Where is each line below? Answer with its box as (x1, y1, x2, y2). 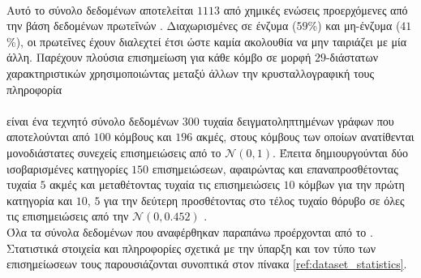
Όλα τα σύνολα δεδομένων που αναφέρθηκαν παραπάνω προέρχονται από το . (6, 223, 373, 240)
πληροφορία (6, 80, 62, 97)
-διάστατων (325, 49, 378, 66)
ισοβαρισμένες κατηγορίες (6, 160, 128, 177)
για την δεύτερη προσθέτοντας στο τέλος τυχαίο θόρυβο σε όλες (104, 191, 405, 208)
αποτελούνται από (6, 128, 90, 145)
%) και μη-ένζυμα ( (307, 17, 401, 34)
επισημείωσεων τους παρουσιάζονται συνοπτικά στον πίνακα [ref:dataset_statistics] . (6, 255, 407, 272)
